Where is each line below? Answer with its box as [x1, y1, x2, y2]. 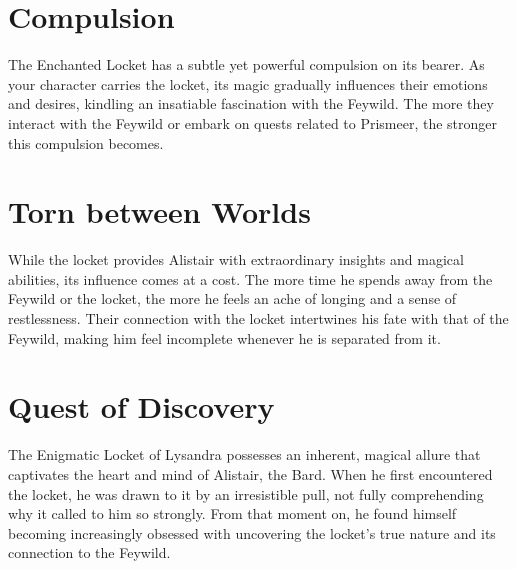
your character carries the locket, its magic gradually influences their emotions [8, 73, 488, 94]
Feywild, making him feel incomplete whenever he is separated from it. [8, 327, 441, 348]
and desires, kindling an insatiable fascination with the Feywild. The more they [8, 93, 494, 114]
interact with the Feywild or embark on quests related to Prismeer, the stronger [8, 112, 498, 133]
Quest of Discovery [8, 386, 275, 427]
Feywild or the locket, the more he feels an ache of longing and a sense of [8, 288, 457, 309]
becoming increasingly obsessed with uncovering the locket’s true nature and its [8, 522, 496, 543]
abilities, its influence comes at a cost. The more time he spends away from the [8, 268, 493, 289]
